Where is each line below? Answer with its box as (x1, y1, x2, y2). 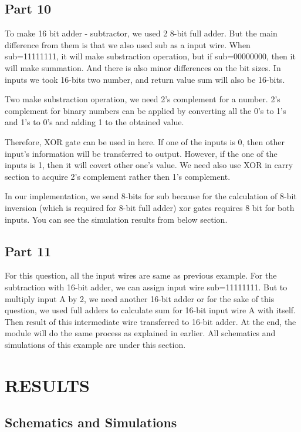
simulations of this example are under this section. (5, 338, 186, 350)
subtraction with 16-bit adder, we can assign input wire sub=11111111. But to (5, 280, 288, 293)
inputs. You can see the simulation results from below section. (5, 213, 228, 225)
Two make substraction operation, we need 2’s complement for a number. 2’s (5, 93, 280, 105)
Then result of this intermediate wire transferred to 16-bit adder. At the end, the (5, 315, 296, 327)
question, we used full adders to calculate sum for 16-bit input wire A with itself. (5, 304, 296, 316)
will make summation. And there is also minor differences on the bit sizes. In (5, 61, 281, 73)
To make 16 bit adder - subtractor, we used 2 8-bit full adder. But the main (5, 27, 278, 39)
